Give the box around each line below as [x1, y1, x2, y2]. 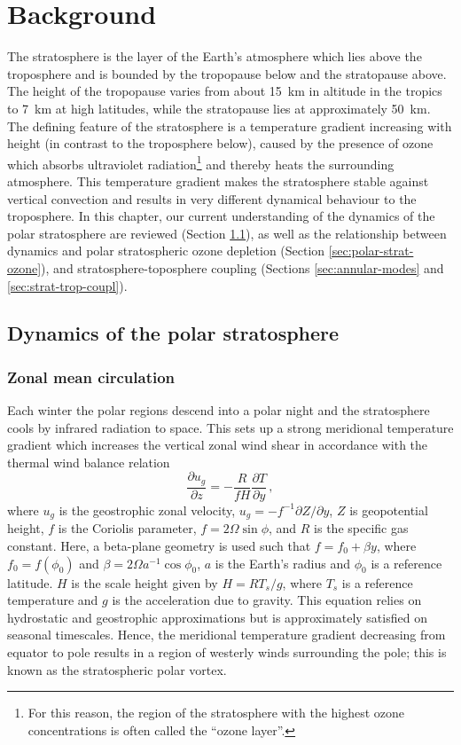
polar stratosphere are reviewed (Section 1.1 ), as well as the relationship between [7, 223, 447, 242]
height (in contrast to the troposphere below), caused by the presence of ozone [7, 134, 434, 153]
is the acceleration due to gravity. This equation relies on [112, 591, 422, 609]
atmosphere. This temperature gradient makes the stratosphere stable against [7, 171, 429, 190]
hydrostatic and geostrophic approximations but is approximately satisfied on [7, 608, 427, 626]
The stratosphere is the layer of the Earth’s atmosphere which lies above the [7, 47, 422, 66]
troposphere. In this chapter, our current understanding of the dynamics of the [7, 207, 435, 225]
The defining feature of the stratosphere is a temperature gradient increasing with [7, 116, 452, 135]
